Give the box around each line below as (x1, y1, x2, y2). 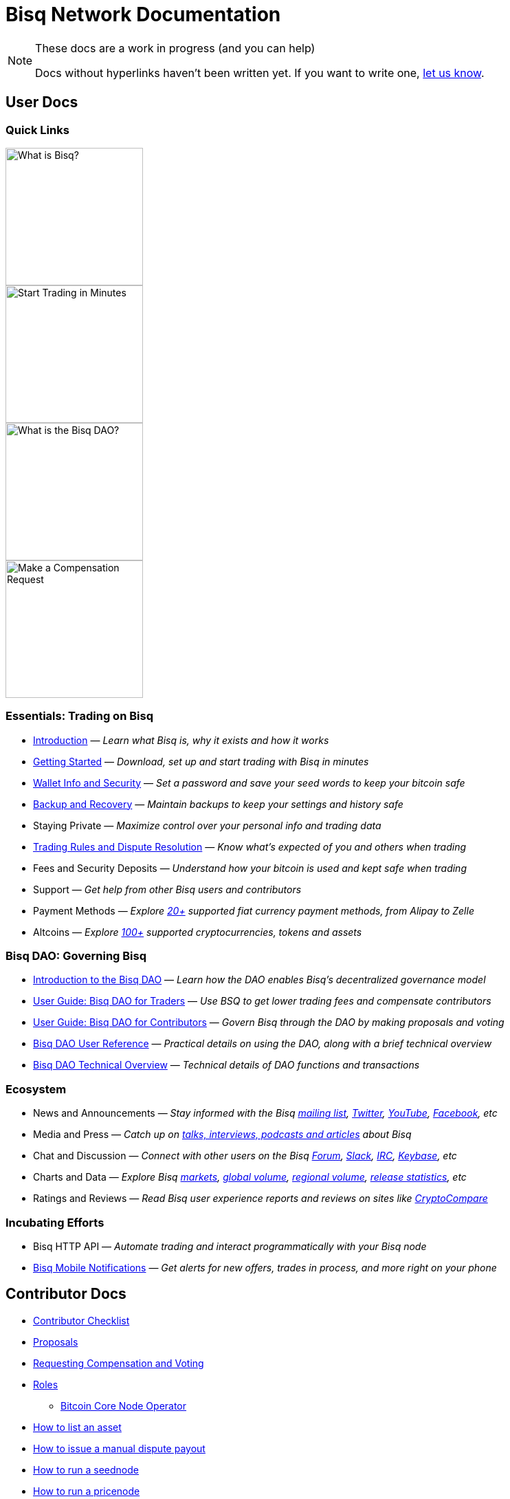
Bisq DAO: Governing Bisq (5, 949, 147, 963)
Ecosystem (5, 1082, 67, 1096)
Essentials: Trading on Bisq (5, 709, 153, 723)
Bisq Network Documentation (5, 3, 281, 26)
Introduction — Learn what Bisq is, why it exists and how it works (33, 734, 329, 746)
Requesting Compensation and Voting (33, 1357, 204, 1369)
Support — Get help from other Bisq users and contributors (33, 883, 302, 895)
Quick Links (5, 122, 69, 137)
